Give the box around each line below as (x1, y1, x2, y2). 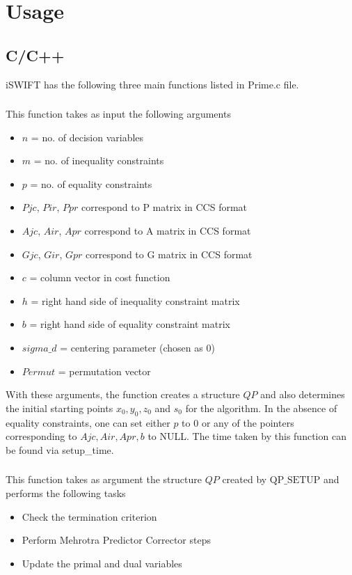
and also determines (260, 387, 345, 402)
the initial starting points (6, 400, 113, 415)
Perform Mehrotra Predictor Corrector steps (22, 533, 211, 547)
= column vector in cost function (29, 270, 170, 285)
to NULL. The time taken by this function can (147, 429, 346, 443)
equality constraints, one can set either (6, 415, 170, 430)
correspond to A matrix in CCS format (84, 223, 251, 238)
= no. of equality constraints (30, 176, 152, 191)
